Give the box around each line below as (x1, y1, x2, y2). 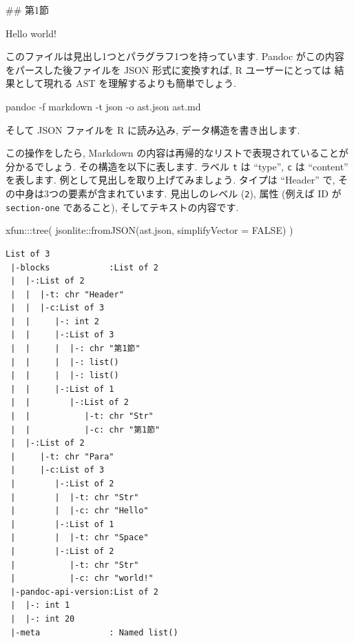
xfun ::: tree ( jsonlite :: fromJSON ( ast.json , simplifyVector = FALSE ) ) (6, 223, 293, 237)
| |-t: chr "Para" (10, 451, 114, 462)
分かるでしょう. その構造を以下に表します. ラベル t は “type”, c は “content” (6, 159, 348, 173)
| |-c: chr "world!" (10, 573, 154, 584)
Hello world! (6, 26, 56, 40)
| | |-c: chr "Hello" (10, 506, 149, 516)
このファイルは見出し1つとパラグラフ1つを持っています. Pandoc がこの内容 (6, 49, 344, 63)
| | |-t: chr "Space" (10, 533, 149, 543)
